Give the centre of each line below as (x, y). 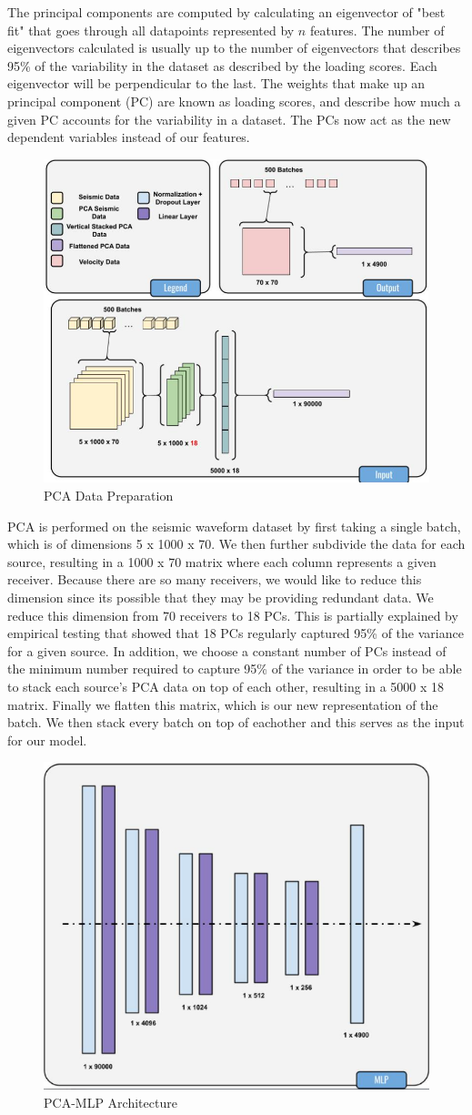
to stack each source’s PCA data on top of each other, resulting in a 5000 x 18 (226, 686)
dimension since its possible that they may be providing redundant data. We (221, 597)
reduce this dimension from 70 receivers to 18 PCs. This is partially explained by (233, 615)
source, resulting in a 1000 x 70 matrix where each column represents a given (222, 561)
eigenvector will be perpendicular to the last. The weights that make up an (216, 83)
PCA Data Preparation (109, 496)
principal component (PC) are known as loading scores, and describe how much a (234, 101)
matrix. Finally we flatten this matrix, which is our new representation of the (223, 704)
